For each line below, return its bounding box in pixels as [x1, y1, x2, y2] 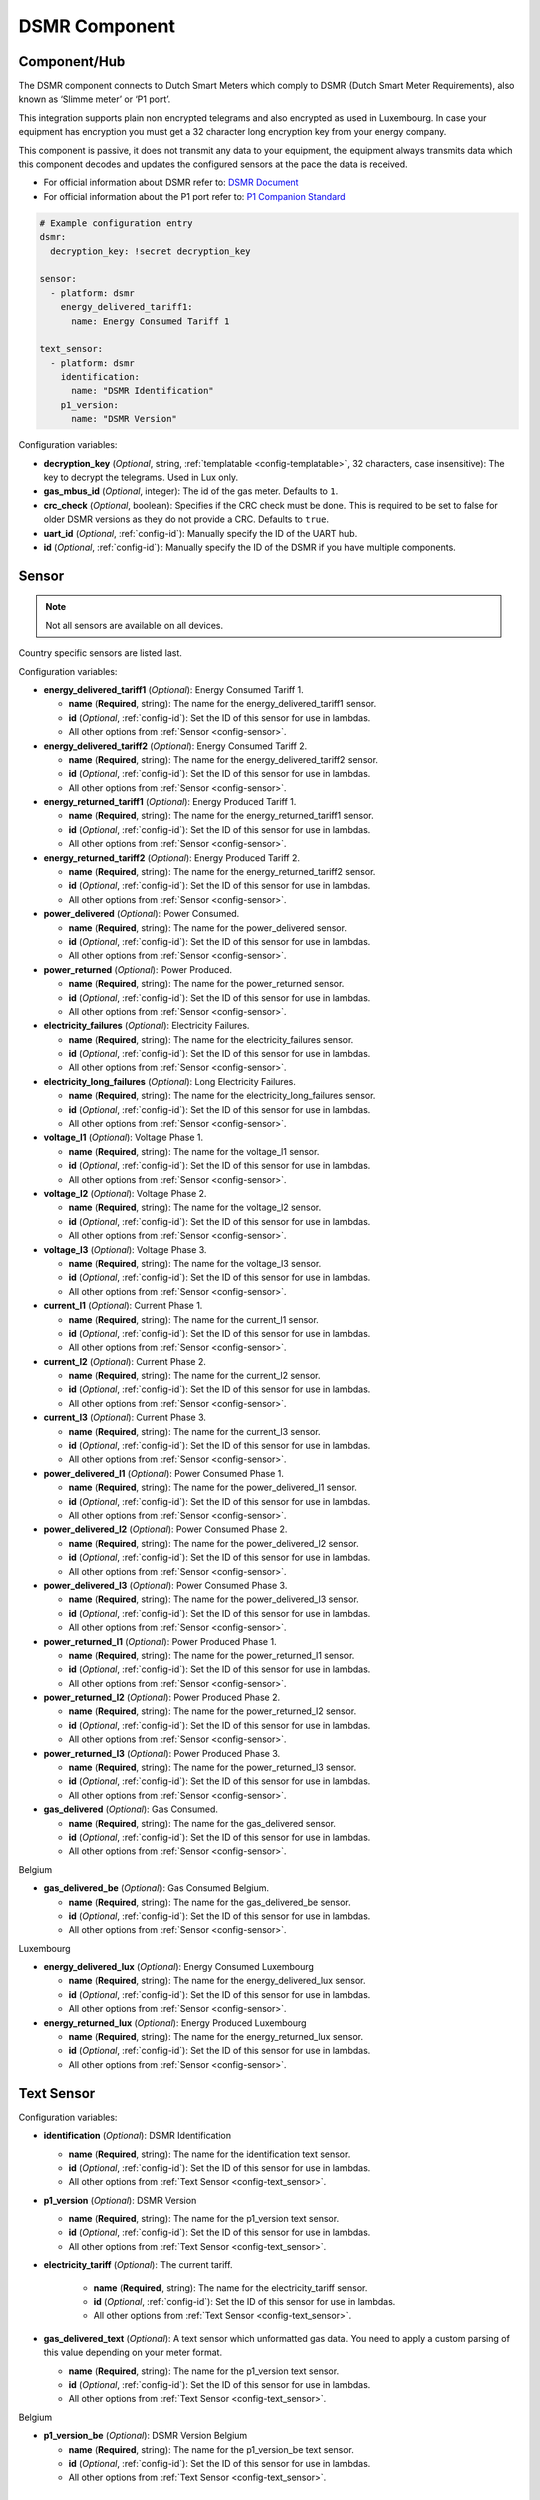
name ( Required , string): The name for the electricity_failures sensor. [68, 1033, 354, 1045]
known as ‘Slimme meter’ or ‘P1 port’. [18, 93, 171, 105]
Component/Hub [18, 53, 126, 70]
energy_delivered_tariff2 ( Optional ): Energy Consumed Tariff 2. [43, 740, 308, 752]
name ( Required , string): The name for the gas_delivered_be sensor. [68, 1896, 351, 1908]
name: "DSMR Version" [71, 413, 177, 425]
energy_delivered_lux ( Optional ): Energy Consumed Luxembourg [43, 1961, 315, 1973]
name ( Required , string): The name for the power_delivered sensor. [68, 921, 347, 934]
